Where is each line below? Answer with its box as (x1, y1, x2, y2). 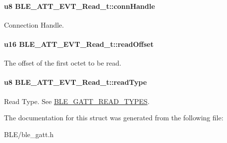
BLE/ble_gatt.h (4, 129, 54, 139)
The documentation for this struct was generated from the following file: (4, 112, 224, 123)
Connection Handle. (4, 19, 64, 30)
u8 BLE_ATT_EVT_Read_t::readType (4, 77, 147, 87)
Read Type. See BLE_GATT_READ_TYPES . (4, 96, 150, 106)
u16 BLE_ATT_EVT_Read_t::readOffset (4, 38, 154, 49)
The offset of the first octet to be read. (4, 58, 121, 68)
